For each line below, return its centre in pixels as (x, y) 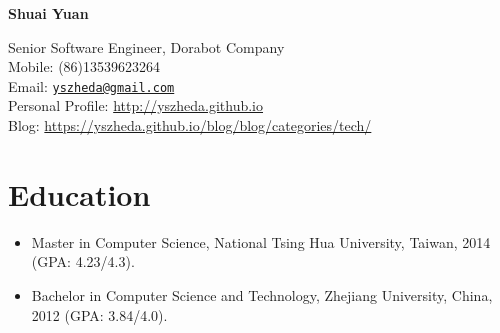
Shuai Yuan (48, 13)
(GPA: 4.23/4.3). (83, 261)
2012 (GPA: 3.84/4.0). (99, 314)
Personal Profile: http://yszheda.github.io (136, 105)
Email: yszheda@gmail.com (91, 85)
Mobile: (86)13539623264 (84, 66)
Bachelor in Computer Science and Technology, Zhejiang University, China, (262, 294)
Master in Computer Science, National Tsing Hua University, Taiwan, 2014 (261, 241)
